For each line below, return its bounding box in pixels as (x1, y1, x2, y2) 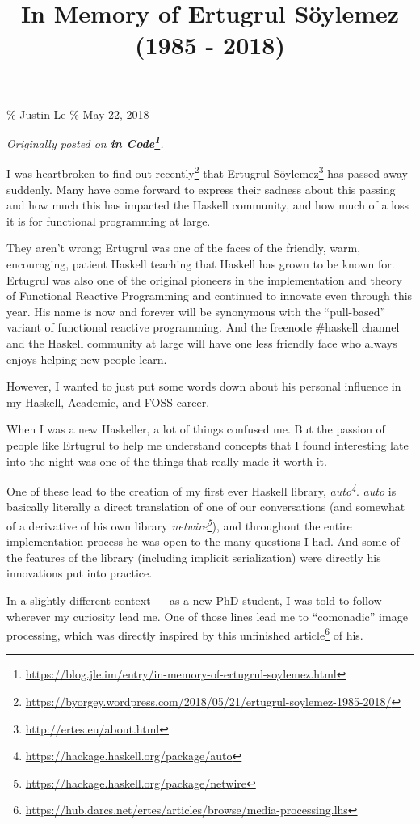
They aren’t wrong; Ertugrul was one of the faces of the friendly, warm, (6, 239, 361, 256)
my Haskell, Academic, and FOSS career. (6, 393, 210, 410)
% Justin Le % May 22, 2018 (6, 105, 149, 122)
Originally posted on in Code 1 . (6, 133, 164, 151)
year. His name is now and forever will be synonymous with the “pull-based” (6, 302, 386, 319)
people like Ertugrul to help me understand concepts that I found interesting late (6, 436, 409, 453)
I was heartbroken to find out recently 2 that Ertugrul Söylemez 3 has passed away (6, 163, 408, 182)
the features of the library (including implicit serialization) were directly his (6, 548, 381, 565)
